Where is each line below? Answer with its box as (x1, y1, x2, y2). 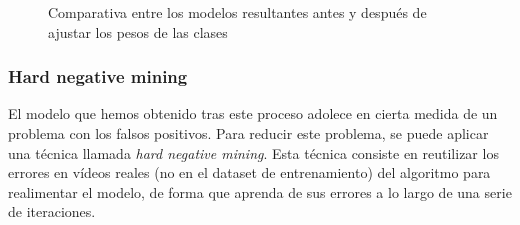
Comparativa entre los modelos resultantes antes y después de (48, 2, 427, 22)
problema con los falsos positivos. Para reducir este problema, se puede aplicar (8, 123, 489, 143)
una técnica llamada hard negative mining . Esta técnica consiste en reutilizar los (8, 142, 499, 163)
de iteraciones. (8, 201, 96, 222)
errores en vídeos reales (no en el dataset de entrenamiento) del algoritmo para (8, 162, 491, 183)
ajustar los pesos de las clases (48, 21, 228, 42)
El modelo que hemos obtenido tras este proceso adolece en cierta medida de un (8, 103, 498, 124)
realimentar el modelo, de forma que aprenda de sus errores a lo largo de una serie (8, 181, 512, 202)
